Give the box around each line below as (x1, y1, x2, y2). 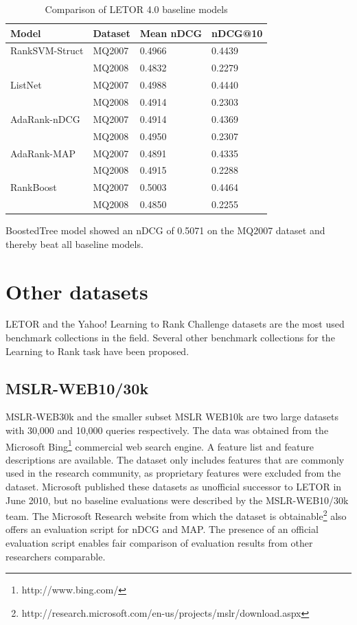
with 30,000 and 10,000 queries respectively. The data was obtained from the (5, 423, 329, 437)
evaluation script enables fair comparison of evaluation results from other (5, 536, 313, 550)
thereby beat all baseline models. (5, 236, 143, 251)
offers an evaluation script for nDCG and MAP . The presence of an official (5, 522, 319, 536)
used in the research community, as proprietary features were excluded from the (5, 466, 341, 480)
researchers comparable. (5, 549, 106, 563)
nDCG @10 (211, 25, 263, 40)
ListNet (10, 78, 42, 92)
